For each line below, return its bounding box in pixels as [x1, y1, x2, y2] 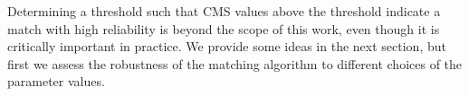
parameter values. [7, 72, 105, 91]
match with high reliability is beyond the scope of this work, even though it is [7, 19, 440, 38]
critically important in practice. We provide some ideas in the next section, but [7, 37, 446, 56]
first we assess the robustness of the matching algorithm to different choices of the [7, 54, 463, 73]
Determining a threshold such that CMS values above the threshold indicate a [7, 2, 441, 20]
